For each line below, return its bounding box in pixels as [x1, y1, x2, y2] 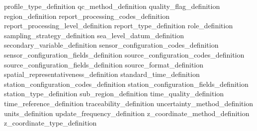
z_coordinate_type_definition [4, 118, 97, 128]
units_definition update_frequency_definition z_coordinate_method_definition [4, 108, 250, 118]
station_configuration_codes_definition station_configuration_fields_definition [4, 78, 249, 89]
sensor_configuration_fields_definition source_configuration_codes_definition [4, 49, 245, 60]
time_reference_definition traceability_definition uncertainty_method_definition [4, 98, 254, 108]
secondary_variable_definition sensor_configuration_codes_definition [4, 40, 219, 50]
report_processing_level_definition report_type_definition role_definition [4, 20, 233, 31]
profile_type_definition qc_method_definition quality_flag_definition [4, 1, 220, 11]
